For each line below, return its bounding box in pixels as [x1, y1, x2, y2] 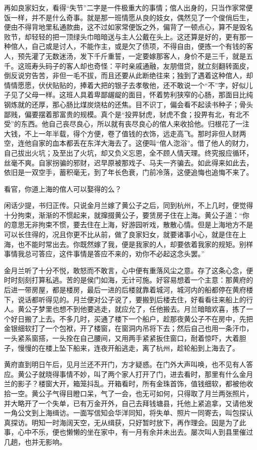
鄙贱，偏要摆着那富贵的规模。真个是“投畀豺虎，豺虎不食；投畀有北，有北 [4, 109, 243, 119]
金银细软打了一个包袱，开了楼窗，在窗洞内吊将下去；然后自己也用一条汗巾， [4, 323, 253, 333]
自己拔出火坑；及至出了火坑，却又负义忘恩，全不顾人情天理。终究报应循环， [4, 147, 253, 158]
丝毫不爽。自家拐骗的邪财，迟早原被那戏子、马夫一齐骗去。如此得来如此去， [4, 157, 253, 167]
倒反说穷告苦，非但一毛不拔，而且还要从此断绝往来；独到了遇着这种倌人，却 [4, 70, 253, 81]
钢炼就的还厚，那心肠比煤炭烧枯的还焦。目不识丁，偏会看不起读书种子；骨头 [4, 99, 253, 109]
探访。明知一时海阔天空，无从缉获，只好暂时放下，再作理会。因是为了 [10, 417, 239, 427]
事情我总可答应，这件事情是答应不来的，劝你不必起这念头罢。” [4, 248, 205, 259]
